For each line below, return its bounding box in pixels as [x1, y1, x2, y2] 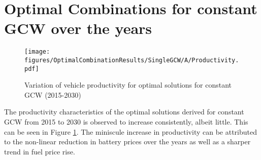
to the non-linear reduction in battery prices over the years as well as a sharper [4, 136, 251, 147]
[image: [24, 48, 50, 56]
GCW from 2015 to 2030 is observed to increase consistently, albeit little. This [4, 116, 248, 127]
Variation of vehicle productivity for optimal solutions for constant [24, 79, 232, 90]
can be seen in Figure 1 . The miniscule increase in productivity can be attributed [4, 126, 257, 137]
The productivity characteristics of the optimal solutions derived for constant [4, 106, 244, 117]
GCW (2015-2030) [24, 89, 81, 100]
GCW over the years [4, 18, 152, 38]
